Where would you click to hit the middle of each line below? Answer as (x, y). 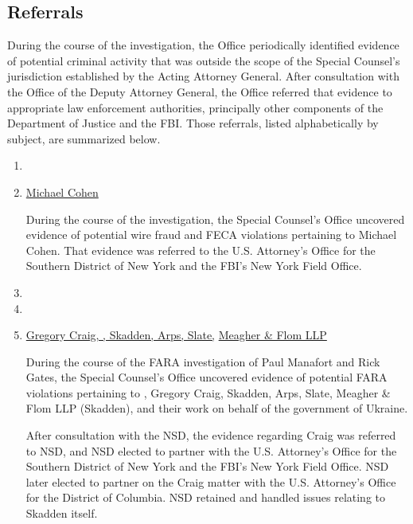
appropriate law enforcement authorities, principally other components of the (195, 107)
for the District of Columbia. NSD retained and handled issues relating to (206, 497)
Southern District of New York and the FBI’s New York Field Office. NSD (207, 466)
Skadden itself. (62, 513)
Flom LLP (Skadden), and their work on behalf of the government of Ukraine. (217, 408)
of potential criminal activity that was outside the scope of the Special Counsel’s (204, 60)
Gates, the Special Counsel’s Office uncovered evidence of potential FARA (206, 377)
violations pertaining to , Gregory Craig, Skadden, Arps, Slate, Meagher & (208, 392)
